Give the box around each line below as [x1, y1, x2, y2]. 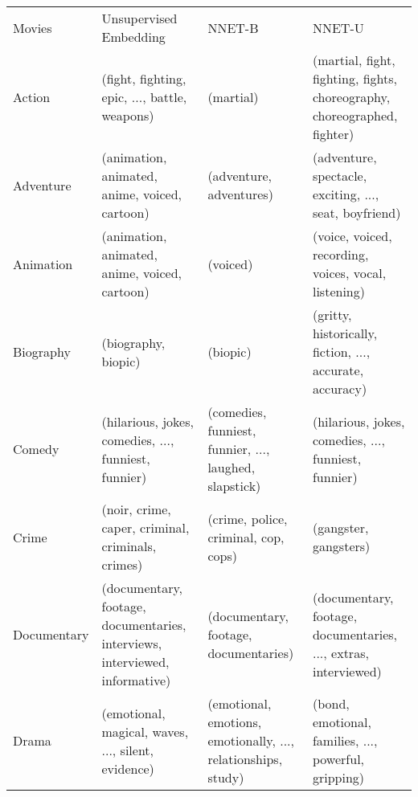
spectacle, [312, 166, 367, 185]
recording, [312, 245, 369, 264]
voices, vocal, [312, 264, 387, 282]
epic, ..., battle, [101, 88, 187, 106]
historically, [312, 324, 378, 342]
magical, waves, [101, 721, 189, 741]
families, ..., [312, 731, 378, 750]
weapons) [101, 106, 154, 125]
